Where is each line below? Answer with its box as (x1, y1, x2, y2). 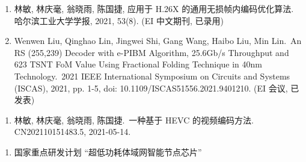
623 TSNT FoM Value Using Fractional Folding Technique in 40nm (14, 58, 262, 70)
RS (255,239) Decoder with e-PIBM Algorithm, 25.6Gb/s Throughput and (14, 46, 289, 58)
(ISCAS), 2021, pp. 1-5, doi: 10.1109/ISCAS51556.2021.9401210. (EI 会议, (14, 81, 288, 94)
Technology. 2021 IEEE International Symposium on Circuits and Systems (14, 69, 290, 82)
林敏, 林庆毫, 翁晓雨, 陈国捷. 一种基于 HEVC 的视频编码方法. (14, 113, 254, 126)
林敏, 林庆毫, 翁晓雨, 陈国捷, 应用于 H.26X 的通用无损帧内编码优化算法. (14, 2, 294, 14)
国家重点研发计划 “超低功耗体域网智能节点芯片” (14, 145, 202, 158)
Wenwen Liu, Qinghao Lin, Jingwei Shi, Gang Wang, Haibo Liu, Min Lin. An (14, 34, 302, 47)
